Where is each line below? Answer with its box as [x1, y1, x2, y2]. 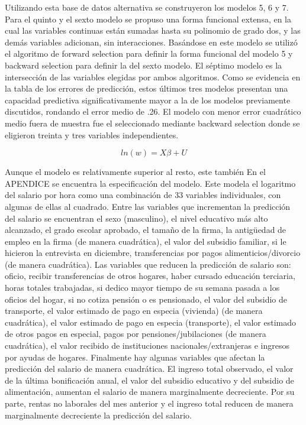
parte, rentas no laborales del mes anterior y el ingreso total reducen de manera [5, 397, 294, 409]
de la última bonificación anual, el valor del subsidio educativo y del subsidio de [5, 374, 294, 386]
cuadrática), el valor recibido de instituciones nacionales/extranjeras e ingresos [5, 339, 289, 352]
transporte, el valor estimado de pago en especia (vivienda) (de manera [5, 304, 263, 317]
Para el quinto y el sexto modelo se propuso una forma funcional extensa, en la [5, 12, 292, 25]
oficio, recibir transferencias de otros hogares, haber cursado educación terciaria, [5, 270, 295, 282]
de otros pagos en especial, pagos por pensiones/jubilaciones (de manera [5, 327, 266, 340]
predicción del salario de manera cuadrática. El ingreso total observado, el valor [5, 362, 294, 375]
